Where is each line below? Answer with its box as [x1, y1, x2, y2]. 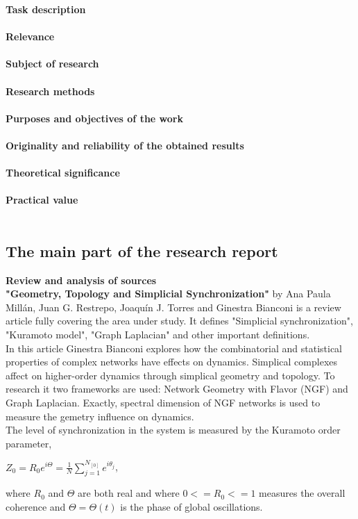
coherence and [6, 499, 66, 513]
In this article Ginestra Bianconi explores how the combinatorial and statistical [6, 340, 343, 355]
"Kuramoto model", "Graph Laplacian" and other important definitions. [6, 327, 310, 342]
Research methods [6, 83, 95, 98]
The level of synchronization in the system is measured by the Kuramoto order [6, 422, 341, 437]
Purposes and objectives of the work [6, 110, 183, 125]
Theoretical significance [6, 165, 120, 180]
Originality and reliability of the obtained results [6, 138, 244, 152]
